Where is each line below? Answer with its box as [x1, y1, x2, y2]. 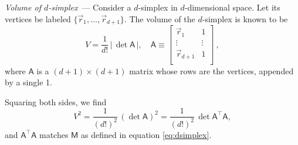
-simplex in [138, 1, 178, 13]
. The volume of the [124, 12, 195, 25]
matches [39, 128, 69, 140]
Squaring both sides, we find [5, 95, 107, 108]
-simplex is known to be [202, 12, 288, 25]
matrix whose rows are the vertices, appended [129, 64, 294, 77]
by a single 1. [5, 76, 52, 88]
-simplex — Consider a [48, 1, 131, 13]
